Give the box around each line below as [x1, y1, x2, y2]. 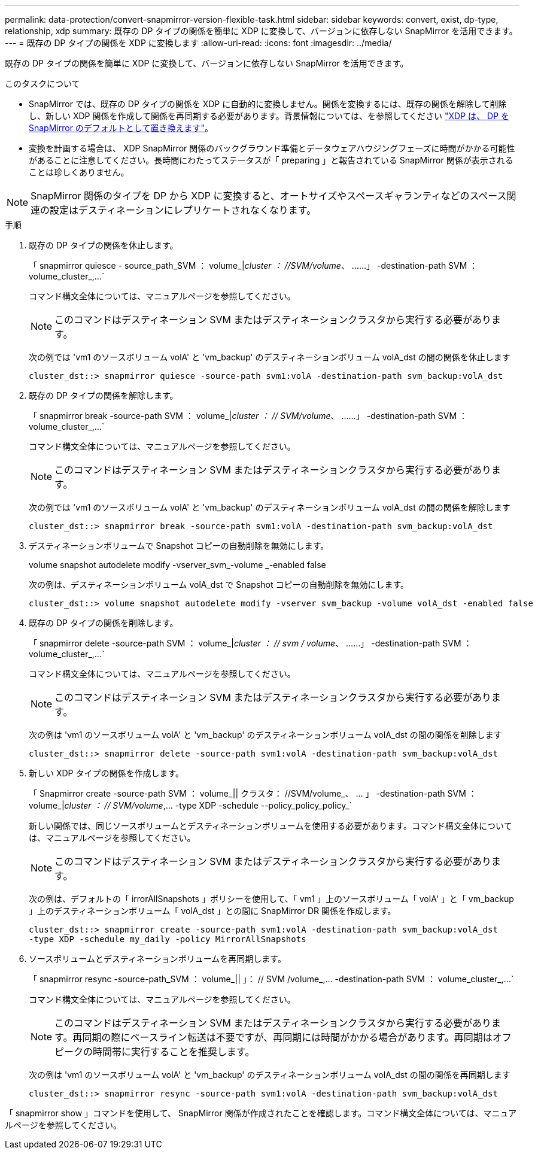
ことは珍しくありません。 [29, 167, 129, 177]
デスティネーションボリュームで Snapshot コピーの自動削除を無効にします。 [29, 540, 329, 551]
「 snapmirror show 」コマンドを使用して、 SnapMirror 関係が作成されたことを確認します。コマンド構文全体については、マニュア [5, 1108, 517, 1118]
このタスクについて [5, 78, 80, 89]
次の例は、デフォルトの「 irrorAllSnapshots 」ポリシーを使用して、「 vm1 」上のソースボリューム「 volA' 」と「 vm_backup [29, 894, 514, 904]
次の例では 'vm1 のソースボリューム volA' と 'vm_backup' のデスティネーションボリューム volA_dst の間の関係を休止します [29, 352, 510, 362]
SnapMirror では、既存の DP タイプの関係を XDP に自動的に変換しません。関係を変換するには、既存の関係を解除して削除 [29, 99, 507, 109]
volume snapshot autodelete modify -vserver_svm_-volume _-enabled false [29, 560, 326, 570]
